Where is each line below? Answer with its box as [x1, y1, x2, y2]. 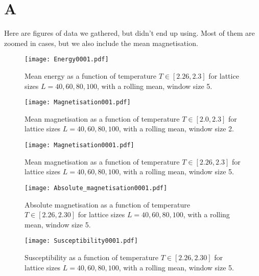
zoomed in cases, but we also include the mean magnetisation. [4, 37, 198, 48]
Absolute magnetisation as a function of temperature [25, 199, 190, 210]
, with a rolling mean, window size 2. [119, 123, 234, 134]
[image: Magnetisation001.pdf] [25, 99, 131, 106]
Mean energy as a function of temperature [25, 70, 157, 81]
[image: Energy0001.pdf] [25, 56, 109, 63]
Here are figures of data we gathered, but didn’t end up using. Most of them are [4, 28, 255, 38]
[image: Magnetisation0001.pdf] [25, 142, 134, 149]
